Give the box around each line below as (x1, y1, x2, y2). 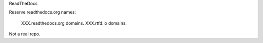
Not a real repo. (9, 31, 40, 37)
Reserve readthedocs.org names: (9, 10, 76, 15)
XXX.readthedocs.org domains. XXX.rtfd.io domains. (21, 20, 127, 26)
